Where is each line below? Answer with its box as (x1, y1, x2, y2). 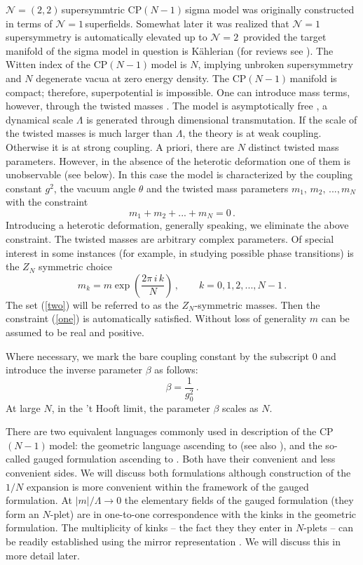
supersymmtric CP (61, 2, 142, 16)
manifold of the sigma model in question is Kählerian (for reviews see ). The (6, 43, 334, 58)
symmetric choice (38, 259, 113, 274)
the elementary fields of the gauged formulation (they (124, 493, 354, 507)
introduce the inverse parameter (6, 362, 143, 377)
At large (6, 400, 41, 415)
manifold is (289, 70, 337, 85)
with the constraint (6, 194, 88, 209)
